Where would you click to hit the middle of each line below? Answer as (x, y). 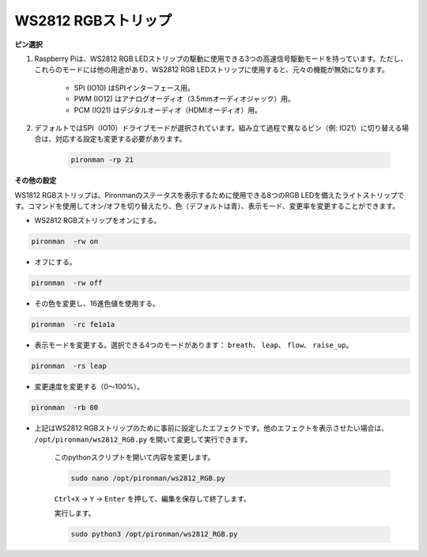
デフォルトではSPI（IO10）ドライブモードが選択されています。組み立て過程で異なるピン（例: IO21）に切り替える (218, 127)
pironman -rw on (65, 242)
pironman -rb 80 (65, 408)
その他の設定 (36, 180)
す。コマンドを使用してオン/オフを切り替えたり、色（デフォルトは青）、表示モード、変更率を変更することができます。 (207, 207)
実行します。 (75, 513)
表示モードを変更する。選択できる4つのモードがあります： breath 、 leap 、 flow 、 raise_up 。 (194, 345)
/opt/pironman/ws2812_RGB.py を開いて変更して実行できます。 (143, 439)
